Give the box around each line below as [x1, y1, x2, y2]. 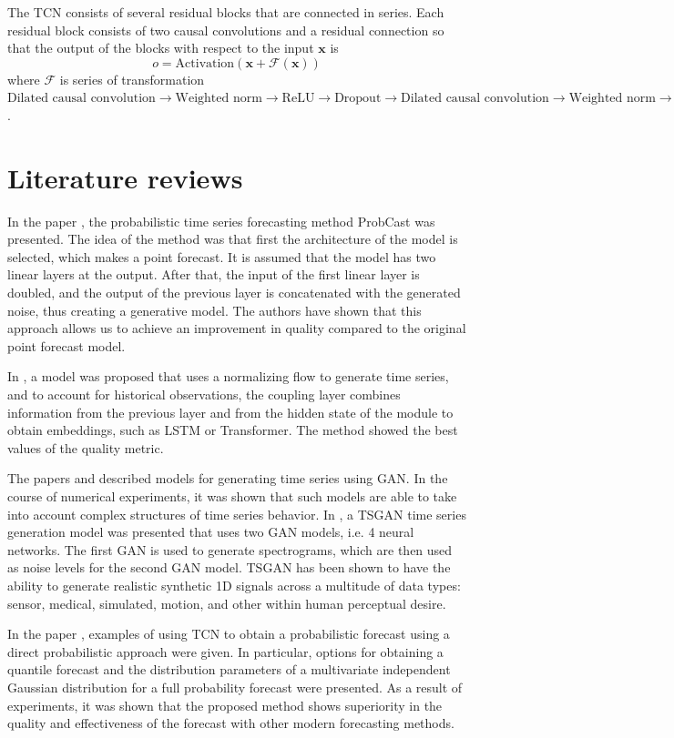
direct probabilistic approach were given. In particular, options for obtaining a [7, 642, 444, 661]
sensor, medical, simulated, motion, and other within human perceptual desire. [7, 593, 446, 612]
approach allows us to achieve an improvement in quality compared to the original [7, 318, 466, 338]
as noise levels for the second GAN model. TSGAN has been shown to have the [7, 558, 451, 577]
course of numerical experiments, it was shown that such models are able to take [7, 487, 457, 505]
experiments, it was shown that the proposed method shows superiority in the [7, 695, 443, 714]
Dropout [334, 92, 382, 106]
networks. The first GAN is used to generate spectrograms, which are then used [7, 540, 453, 559]
